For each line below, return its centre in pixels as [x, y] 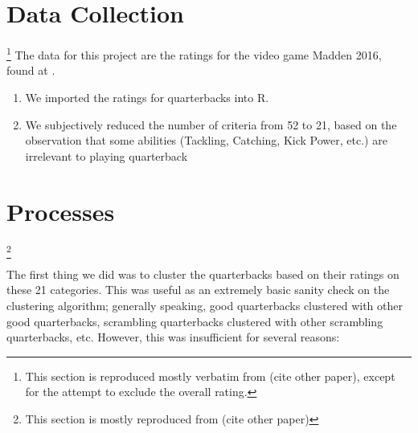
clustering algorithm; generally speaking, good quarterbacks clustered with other [205, 305]
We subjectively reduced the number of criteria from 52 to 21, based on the [211, 124]
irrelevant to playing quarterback [107, 155]
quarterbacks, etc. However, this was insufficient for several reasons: [173, 337]
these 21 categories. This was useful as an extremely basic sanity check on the [198, 290]
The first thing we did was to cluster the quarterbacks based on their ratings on [203, 274]
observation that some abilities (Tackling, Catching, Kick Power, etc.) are [206, 140]
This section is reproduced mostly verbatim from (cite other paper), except [210, 376]
